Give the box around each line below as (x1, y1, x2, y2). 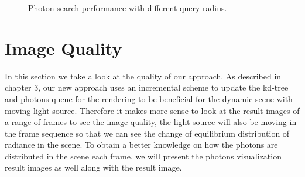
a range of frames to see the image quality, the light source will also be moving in (5, 116, 297, 128)
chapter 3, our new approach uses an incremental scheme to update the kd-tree (5, 81, 289, 93)
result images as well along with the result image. (5, 161, 182, 173)
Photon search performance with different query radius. (28, 2, 227, 13)
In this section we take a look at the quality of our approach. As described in (5, 70, 282, 82)
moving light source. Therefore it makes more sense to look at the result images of (5, 104, 300, 116)
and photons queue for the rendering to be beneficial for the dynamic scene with (5, 92, 293, 105)
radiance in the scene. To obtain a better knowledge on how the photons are (5, 138, 278, 151)
